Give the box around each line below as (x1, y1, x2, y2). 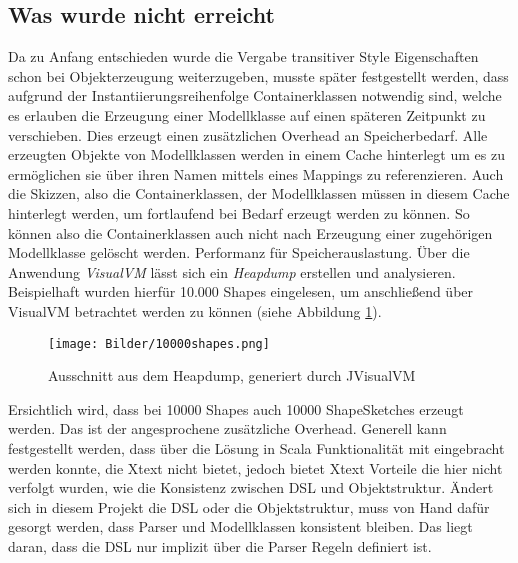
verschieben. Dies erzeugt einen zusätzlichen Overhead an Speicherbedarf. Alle (8, 124, 488, 145)
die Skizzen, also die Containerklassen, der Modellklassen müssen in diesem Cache (8, 183, 510, 204)
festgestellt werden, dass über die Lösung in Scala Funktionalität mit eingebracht (8, 437, 505, 458)
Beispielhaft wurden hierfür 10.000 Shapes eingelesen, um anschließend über (8, 281, 474, 302)
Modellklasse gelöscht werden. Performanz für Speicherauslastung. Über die (8, 242, 470, 263)
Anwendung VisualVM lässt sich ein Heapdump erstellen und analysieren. (8, 261, 456, 282)
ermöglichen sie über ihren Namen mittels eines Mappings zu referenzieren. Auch (8, 163, 504, 184)
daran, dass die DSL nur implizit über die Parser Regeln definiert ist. (8, 535, 432, 556)
